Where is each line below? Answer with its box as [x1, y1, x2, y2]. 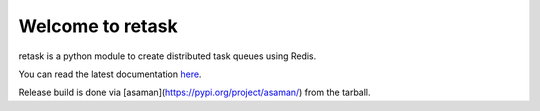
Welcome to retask [18, 15, 179, 37]
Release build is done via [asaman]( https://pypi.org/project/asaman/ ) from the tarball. [18, 86, 371, 99]
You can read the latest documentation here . [18, 68, 202, 80]
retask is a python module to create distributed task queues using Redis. [18, 50, 317, 62]
